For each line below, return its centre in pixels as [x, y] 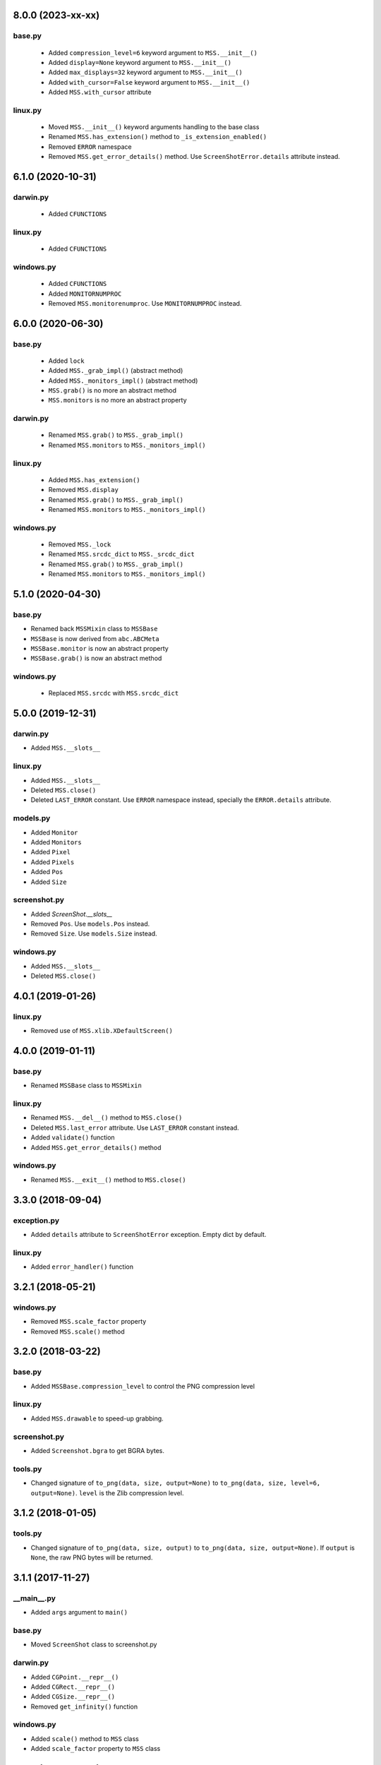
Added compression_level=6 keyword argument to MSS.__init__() [153, 52]
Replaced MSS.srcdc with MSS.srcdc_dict [114, 693]
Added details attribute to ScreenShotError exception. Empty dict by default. [149, 1234]
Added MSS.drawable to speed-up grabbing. [97, 1418]
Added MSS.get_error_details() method [96, 1147]
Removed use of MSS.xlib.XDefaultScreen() [102, 1031]
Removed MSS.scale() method [78, 1332]
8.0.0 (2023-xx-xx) [56, 15]
